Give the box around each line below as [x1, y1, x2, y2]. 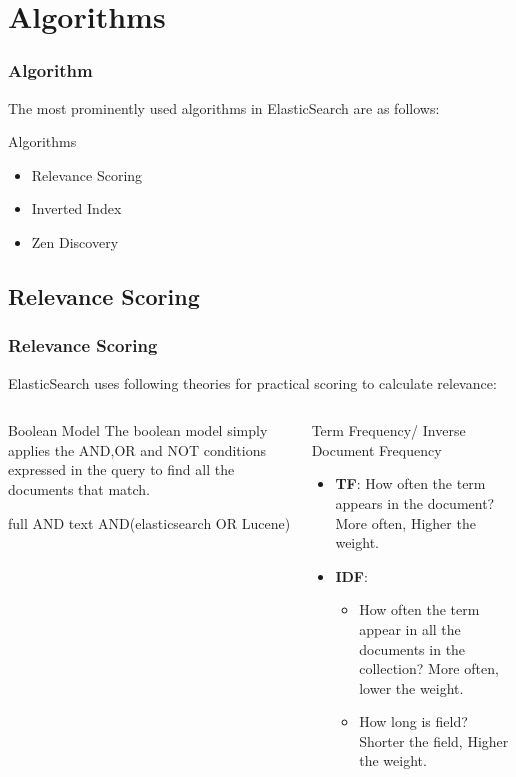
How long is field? [359, 711, 468, 732]
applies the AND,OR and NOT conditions [8, 439, 267, 460]
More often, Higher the [335, 512, 476, 533]
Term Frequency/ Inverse [311, 420, 466, 441]
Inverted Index [31, 198, 122, 219]
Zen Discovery [31, 231, 119, 252]
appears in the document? [335, 492, 495, 513]
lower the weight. [359, 677, 464, 698]
